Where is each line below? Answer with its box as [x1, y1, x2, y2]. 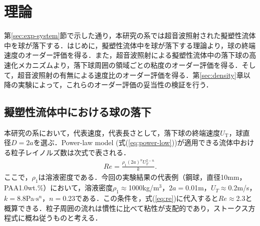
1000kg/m [128, 182, 159, 193]
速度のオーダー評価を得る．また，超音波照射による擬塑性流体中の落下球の [4, 50, 249, 60]
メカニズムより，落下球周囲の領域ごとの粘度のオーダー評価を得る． [18, 59, 242, 70]
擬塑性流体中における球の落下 [4, 104, 151, 120]
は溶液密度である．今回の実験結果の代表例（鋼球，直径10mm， [38, 172, 246, 182]
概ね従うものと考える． [25, 212, 102, 223]
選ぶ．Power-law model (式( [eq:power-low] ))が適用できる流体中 [40, 137, 240, 148]
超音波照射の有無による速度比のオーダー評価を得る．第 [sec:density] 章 [18, 69, 243, 80]
